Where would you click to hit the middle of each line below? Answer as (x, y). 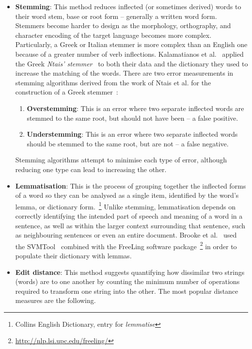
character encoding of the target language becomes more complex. (113, 35)
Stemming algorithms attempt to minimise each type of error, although (121, 160)
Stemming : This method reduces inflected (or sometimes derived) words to (128, 6)
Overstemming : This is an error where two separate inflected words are (135, 108)
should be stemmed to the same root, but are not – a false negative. (128, 143)
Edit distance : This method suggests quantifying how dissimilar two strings (130, 272)
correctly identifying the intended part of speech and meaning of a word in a (129, 215)
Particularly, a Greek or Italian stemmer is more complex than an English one (131, 44)
